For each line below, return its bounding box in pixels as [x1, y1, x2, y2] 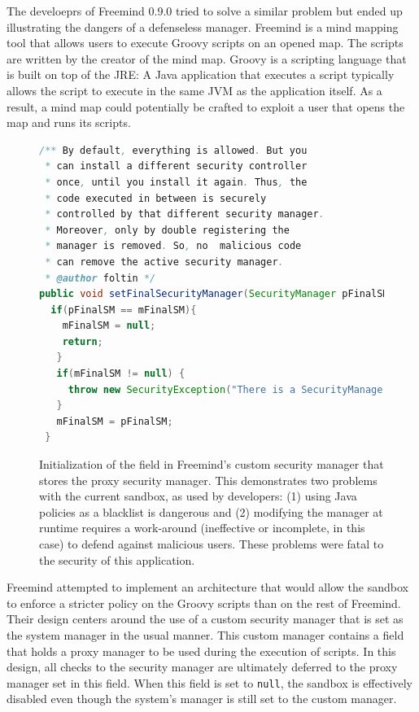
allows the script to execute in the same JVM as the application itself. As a [7, 81, 382, 98]
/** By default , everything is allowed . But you [39, 144, 308, 156]
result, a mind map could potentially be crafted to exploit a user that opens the [7, 98, 405, 115]
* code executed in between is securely [45, 192, 267, 204]
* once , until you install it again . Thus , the [45, 176, 308, 188]
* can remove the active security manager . [45, 256, 284, 268]
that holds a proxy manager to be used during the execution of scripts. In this [7, 642, 396, 659]
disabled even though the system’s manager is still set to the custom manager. [7, 690, 397, 707]
